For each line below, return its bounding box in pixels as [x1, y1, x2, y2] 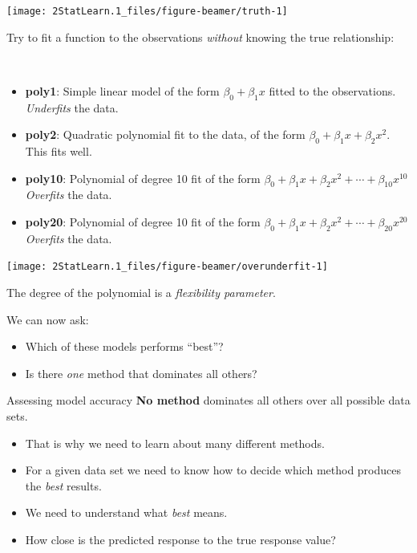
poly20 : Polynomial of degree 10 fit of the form [25, 213, 261, 230]
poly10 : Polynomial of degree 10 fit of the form [25, 169, 261, 186]
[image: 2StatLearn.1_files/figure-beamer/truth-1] [6, 6, 288, 17]
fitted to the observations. [269, 82, 396, 99]
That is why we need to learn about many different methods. [25, 434, 325, 451]
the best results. [25, 477, 102, 494]
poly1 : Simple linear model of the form [25, 82, 220, 99]
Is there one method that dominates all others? [25, 364, 257, 381]
